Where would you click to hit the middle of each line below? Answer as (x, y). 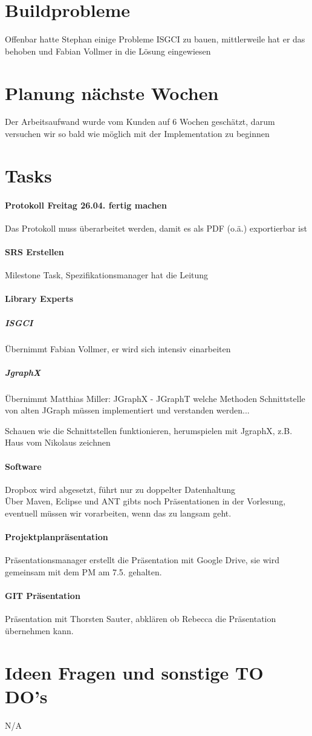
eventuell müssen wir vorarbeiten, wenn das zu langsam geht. (118, 513)
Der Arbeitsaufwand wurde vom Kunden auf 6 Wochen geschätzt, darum (140, 122)
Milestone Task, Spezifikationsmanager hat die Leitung (107, 275)
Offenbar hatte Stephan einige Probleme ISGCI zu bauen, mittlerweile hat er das (155, 39)
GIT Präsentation (43, 596)
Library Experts (39, 299)
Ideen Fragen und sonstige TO (134, 672)
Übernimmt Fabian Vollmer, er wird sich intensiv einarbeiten (118, 348)
